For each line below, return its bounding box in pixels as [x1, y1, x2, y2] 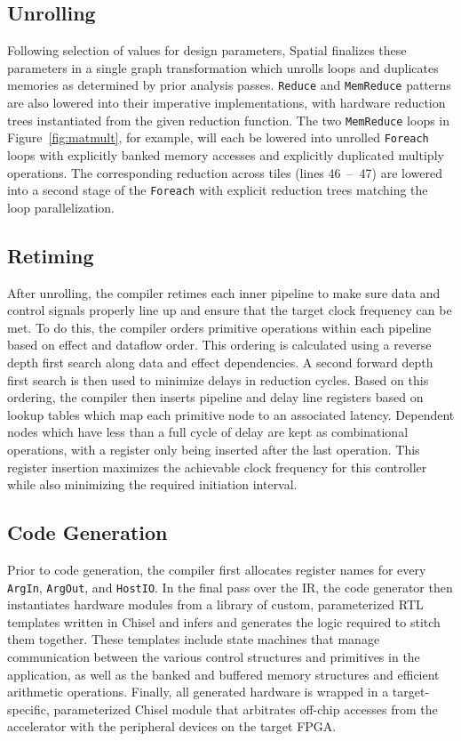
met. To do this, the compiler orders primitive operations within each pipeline [7, 318, 432, 336]
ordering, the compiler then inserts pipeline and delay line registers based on [7, 388, 424, 407]
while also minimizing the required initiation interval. [7, 475, 298, 494]
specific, [7, 699, 50, 718]
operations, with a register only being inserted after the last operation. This [7, 439, 420, 458]
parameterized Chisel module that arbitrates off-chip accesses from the [53, 699, 438, 718]
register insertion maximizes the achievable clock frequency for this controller [7, 457, 427, 476]
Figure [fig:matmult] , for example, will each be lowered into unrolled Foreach [7, 128, 429, 147]
